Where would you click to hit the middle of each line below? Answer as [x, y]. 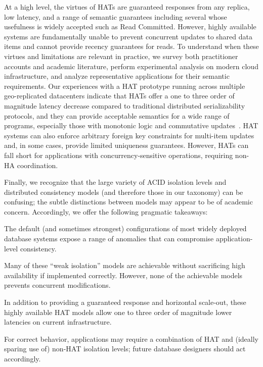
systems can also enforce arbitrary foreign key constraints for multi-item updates [129, 135]
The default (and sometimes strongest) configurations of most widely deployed [125, 228]
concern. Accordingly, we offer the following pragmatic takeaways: [106, 211]
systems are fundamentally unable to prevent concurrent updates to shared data [128, 36]
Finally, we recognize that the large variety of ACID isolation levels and [115, 182]
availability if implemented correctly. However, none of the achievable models [123, 275]
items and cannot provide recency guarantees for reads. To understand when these [131, 46]
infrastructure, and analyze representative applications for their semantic [117, 76]
